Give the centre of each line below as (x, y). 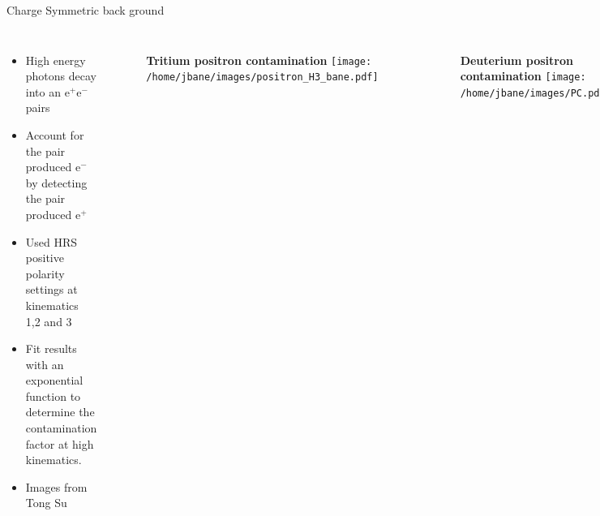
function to (53, 396)
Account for (55, 134)
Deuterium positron (516, 60)
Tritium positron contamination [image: (259, 60)
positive (45, 258)
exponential (54, 380)
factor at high (60, 443)
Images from (56, 486)
